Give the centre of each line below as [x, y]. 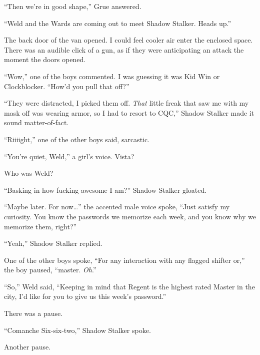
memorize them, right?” [40, 226]
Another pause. [27, 347]
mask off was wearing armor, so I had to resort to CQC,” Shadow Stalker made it [129, 112]
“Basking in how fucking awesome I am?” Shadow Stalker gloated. [105, 190]
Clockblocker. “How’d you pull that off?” [67, 86]
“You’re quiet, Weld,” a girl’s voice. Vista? [69, 156]
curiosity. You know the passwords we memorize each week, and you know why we [130, 216]
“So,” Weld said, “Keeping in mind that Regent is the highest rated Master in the [129, 286]
